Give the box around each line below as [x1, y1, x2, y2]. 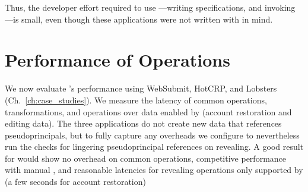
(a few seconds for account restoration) [5, 175, 146, 188]
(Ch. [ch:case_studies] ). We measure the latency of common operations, [5, 93, 267, 106]
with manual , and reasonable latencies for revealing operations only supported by [5, 163, 303, 176]
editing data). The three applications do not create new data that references [5, 117, 282, 130]
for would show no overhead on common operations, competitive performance [5, 152, 287, 164]
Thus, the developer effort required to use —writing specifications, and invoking [5, 1, 296, 13]
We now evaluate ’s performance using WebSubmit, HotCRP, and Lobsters [5, 82, 277, 95]
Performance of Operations [5, 48, 230, 72]
